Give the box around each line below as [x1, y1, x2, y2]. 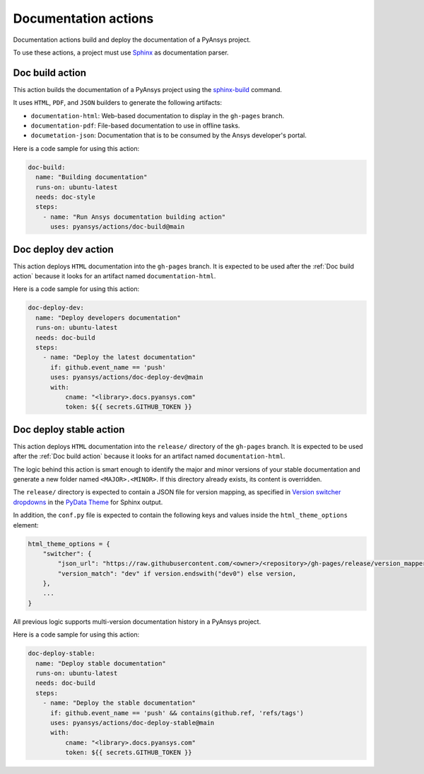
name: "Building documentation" [35, 173, 148, 181]
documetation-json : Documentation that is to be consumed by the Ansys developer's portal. [30, 131, 307, 140]
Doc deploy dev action [13, 243, 114, 255]
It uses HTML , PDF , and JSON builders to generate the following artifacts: [13, 98, 223, 107]
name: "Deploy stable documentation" [35, 659, 166, 667]
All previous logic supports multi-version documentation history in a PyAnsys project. [13, 617, 261, 626]
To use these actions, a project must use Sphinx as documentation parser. [13, 48, 229, 57]
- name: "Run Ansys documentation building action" [42, 212, 226, 221]
